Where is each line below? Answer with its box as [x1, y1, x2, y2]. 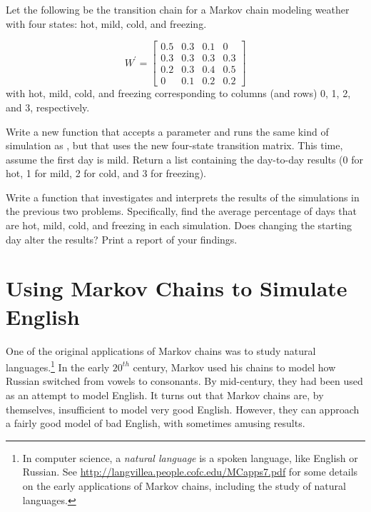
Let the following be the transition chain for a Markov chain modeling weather [6, 2, 350, 16]
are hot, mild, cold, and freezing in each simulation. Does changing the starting [6, 218, 352, 233]
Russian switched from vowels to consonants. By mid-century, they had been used [6, 373, 363, 388]
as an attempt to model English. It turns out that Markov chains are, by [6, 388, 324, 402]
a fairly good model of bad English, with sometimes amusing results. [6, 416, 305, 431]
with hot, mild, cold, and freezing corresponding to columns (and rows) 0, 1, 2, [6, 86, 351, 101]
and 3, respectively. [6, 99, 90, 114]
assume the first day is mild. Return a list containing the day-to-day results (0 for [6, 151, 363, 166]
